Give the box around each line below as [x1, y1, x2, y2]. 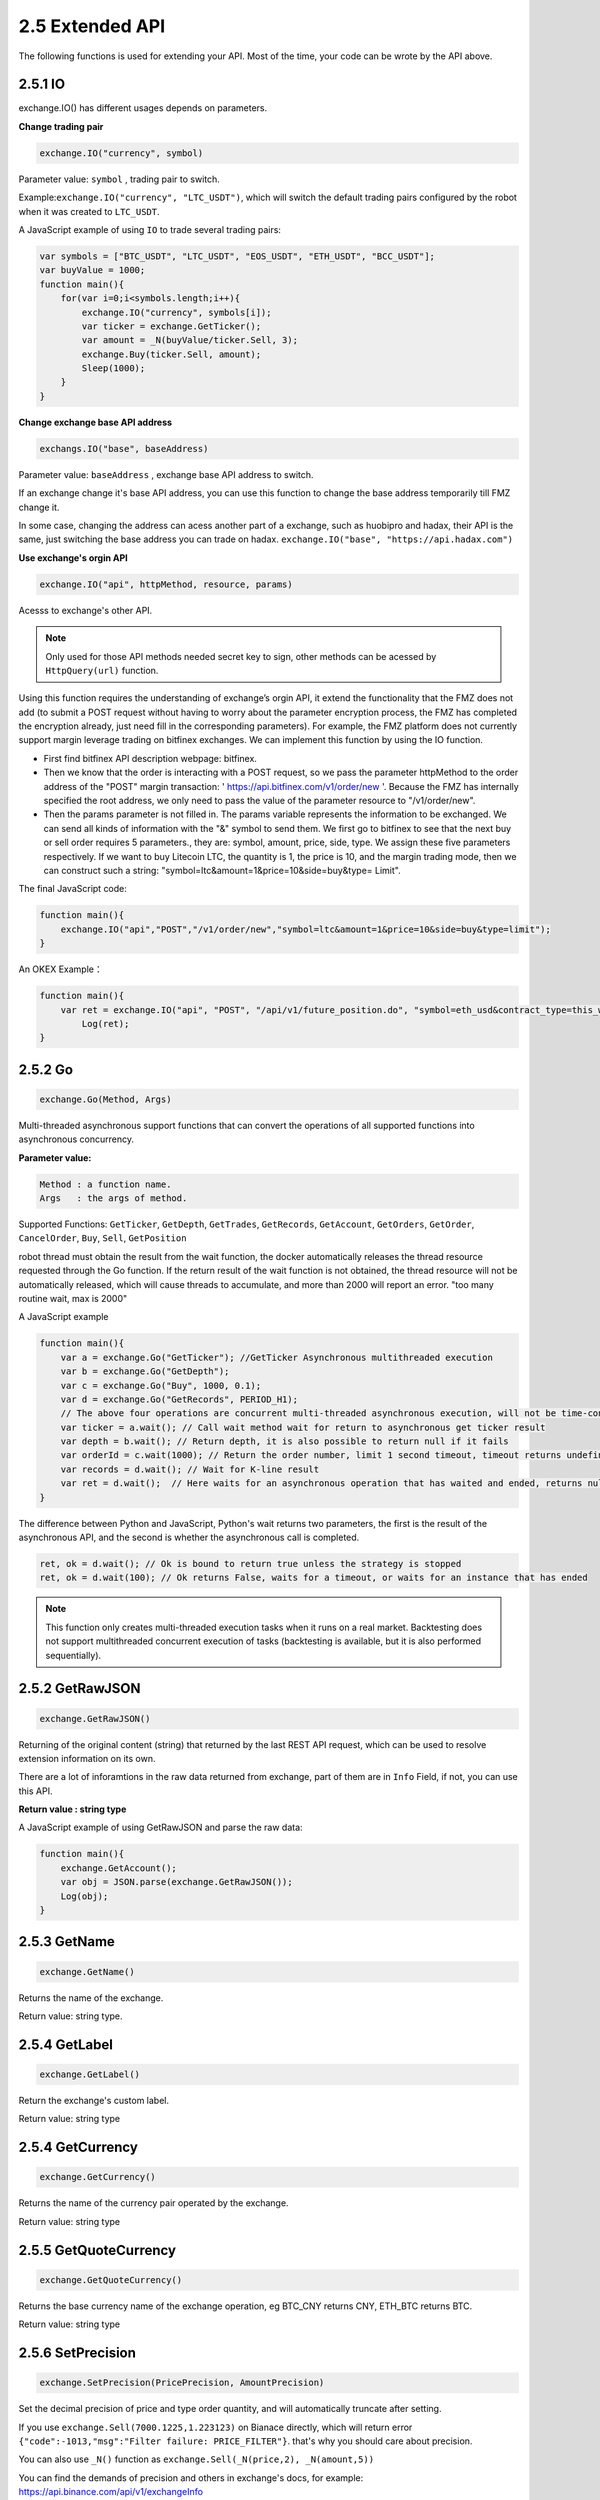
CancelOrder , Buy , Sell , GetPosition [18, 1232, 187, 1244]
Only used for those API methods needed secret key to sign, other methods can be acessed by [45, 650, 437, 662]
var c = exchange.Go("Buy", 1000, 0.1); [60, 1380, 262, 1391]
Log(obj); [60, 1890, 109, 1902]
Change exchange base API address [18, 416, 173, 428]
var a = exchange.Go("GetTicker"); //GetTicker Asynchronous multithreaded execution [60, 1351, 494, 1363]
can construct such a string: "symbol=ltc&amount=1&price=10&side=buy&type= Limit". [43, 865, 401, 876]
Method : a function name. [39, 1178, 172, 1190]
